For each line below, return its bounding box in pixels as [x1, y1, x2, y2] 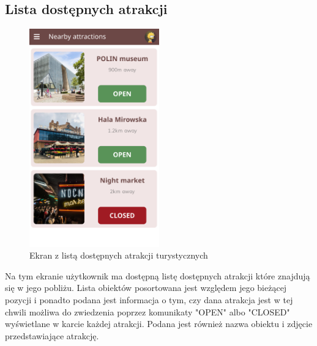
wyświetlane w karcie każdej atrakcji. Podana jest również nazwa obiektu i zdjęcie [5, 317, 313, 330]
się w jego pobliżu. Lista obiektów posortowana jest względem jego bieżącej [5, 281, 287, 294]
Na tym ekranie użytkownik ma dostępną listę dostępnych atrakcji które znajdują [5, 269, 310, 282]
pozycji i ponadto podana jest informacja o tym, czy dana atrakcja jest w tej [5, 293, 293, 306]
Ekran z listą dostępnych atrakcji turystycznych [29, 249, 208, 262]
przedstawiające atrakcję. [5, 329, 99, 342]
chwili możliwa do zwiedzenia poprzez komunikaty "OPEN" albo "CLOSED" [5, 305, 290, 318]
